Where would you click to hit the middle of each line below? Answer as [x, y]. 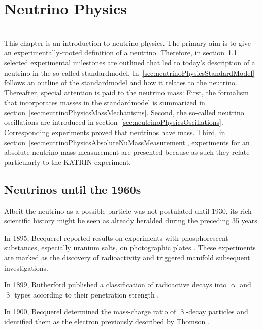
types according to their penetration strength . [87, 294]
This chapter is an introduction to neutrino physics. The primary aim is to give [127, 42]
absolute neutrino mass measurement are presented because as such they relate [127, 152]
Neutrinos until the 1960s [73, 189]
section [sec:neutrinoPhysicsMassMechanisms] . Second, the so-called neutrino [124, 112]
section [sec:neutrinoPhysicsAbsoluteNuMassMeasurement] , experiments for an [127, 142]
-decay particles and [217, 311]
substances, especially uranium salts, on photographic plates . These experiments [130, 247]
